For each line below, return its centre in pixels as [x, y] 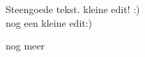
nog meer [25, 46]
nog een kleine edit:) [49, 22]
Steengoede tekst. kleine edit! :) [73, 9]
